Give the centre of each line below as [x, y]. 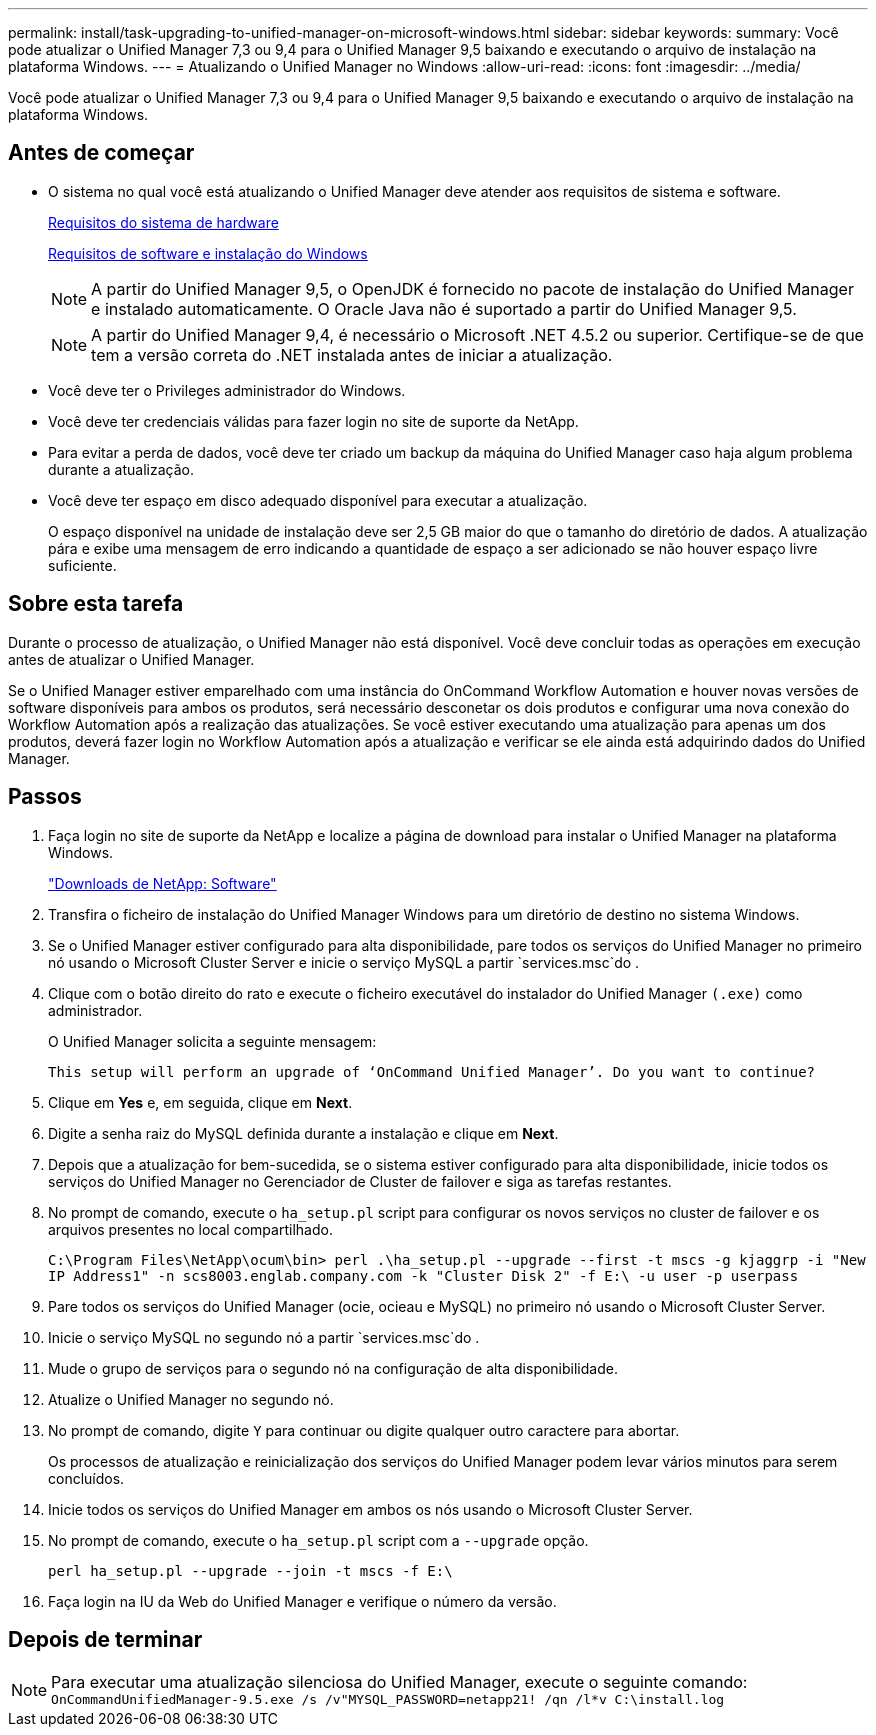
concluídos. [86, 1478]
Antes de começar [101, 153]
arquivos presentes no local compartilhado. [190, 1229]
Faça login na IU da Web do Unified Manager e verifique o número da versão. [302, 1601]
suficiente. [82, 565]
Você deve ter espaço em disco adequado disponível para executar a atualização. [318, 500]
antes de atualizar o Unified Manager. [131, 659]
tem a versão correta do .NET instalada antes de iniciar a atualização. [352, 354]
